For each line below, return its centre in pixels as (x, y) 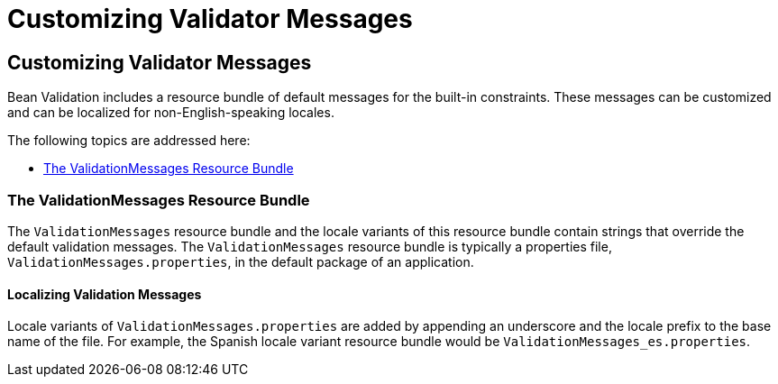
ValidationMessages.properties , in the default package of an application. (241, 261)
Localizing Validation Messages (105, 294)
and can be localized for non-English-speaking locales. (171, 113)
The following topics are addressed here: (129, 141)
